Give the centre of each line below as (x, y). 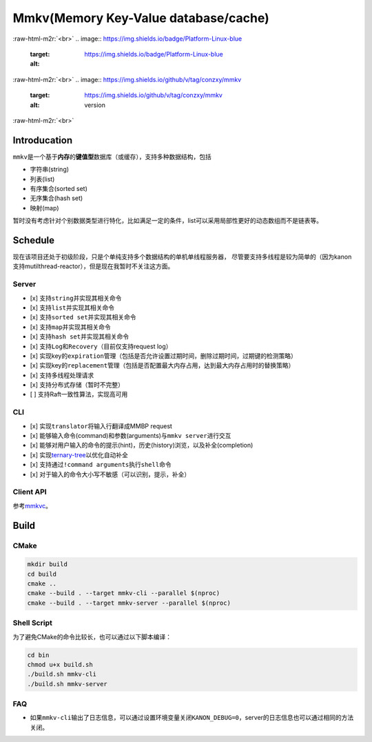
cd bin (38, 655)
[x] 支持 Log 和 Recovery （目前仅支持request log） (101, 346)
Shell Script (33, 623)
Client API (30, 492)
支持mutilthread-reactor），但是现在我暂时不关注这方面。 (93, 266)
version (95, 105)
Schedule (34, 240)
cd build (42, 574)
